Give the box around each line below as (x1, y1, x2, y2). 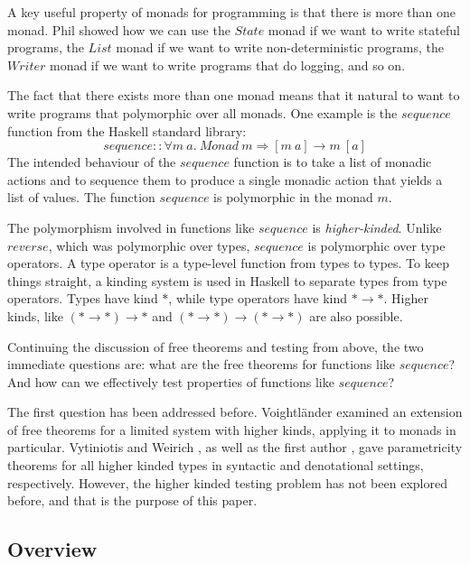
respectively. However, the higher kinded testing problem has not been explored (7, 473, 447, 492)
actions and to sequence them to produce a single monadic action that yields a (7, 170, 443, 189)
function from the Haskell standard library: (7, 121, 247, 140)
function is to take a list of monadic (233, 153, 432, 171)
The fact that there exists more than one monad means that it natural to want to (7, 86, 460, 105)
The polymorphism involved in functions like (7, 217, 255, 236)
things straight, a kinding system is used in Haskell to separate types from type (7, 271, 447, 290)
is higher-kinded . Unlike (312, 217, 442, 236)
